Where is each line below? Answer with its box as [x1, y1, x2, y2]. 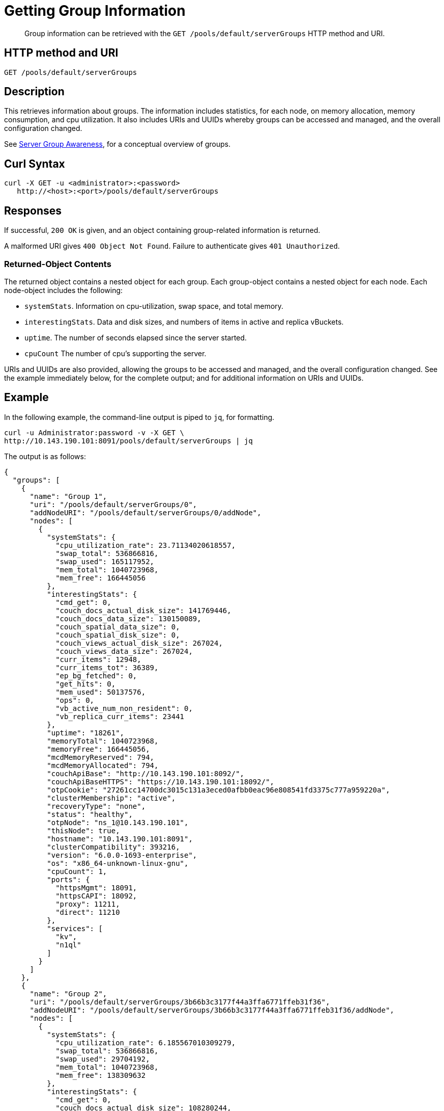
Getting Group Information [4, 2, 186, 19]
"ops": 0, [55, 696, 95, 704]
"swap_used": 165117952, [55, 557, 155, 566]
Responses [4, 204, 62, 217]
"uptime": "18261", [47, 728, 125, 737]
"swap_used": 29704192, [55, 1054, 150, 1063]
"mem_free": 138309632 [55, 1071, 146, 1079]
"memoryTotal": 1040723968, [47, 736, 159, 745]
